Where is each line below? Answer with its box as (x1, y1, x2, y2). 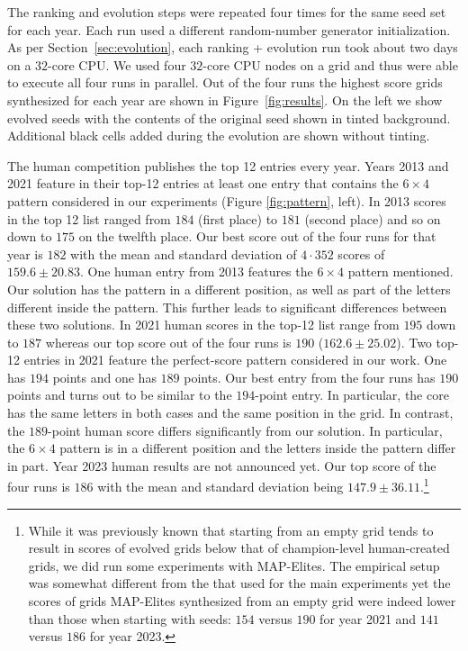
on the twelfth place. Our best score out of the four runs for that (78, 227, 436, 246)
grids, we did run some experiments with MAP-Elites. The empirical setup (28, 556, 440, 574)
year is (7, 244, 43, 263)
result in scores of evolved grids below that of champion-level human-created (28, 538, 450, 557)
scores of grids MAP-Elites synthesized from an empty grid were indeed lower (28, 592, 456, 610)
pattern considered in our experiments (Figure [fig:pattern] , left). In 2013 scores (7, 191, 446, 210)
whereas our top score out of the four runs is (45, 332, 292, 351)
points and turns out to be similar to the (7, 385, 232, 404)
